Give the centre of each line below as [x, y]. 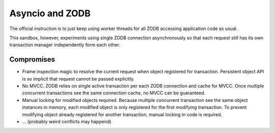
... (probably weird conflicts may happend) [67, 121]
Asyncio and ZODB [50, 13]
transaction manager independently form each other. [65, 45]
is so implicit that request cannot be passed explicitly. [78, 78]
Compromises [32, 59]
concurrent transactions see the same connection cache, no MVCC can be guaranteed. [114, 93]
